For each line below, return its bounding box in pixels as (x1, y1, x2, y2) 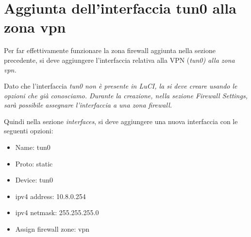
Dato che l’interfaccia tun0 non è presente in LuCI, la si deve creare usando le (4, 81, 237, 91)
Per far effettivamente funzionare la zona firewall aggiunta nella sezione (4, 45, 216, 55)
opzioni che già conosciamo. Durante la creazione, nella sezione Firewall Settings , (4, 90, 248, 100)
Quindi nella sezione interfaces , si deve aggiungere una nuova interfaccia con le (4, 116, 238, 126)
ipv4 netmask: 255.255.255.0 (15, 207, 99, 218)
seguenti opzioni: (4, 126, 53, 136)
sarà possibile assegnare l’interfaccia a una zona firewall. (4, 100, 172, 110)
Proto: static (15, 158, 53, 168)
